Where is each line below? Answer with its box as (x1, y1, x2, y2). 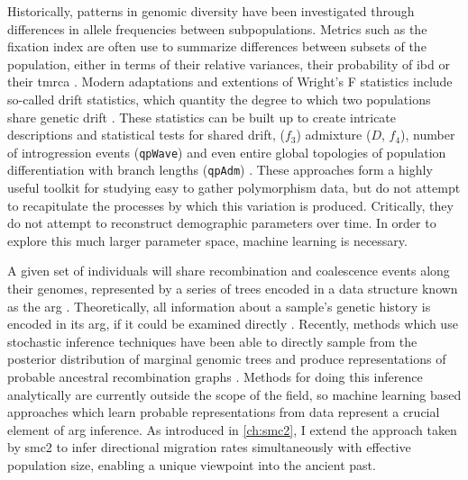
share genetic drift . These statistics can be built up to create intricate (7, 107, 397, 126)
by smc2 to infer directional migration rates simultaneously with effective (7, 438, 411, 457)
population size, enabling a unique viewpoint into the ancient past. (7, 455, 376, 474)
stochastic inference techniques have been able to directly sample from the (7, 331, 418, 350)
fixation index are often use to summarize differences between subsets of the (7, 37, 427, 56)
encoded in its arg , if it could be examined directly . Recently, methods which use (7, 314, 458, 333)
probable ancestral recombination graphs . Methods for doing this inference (7, 367, 423, 385)
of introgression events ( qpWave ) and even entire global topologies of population (7, 142, 446, 161)
